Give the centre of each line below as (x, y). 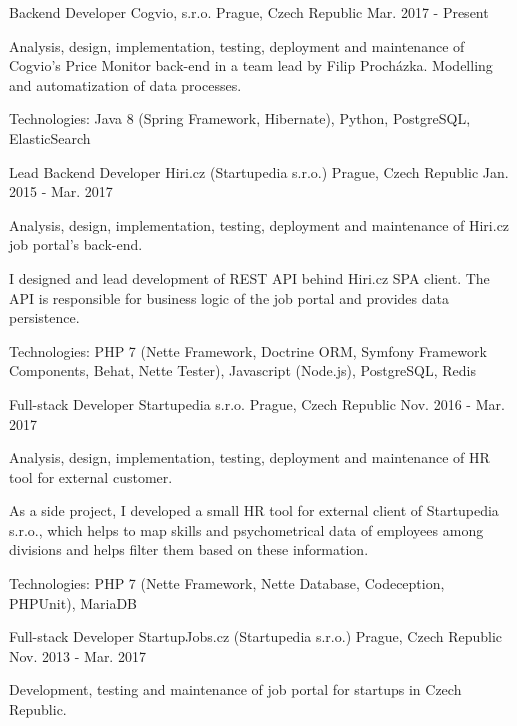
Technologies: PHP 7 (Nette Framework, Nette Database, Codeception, (227, 583)
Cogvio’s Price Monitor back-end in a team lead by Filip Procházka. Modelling (251, 65)
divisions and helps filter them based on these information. (189, 549)
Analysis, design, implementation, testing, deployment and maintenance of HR (249, 457)
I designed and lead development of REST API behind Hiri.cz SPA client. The (249, 277)
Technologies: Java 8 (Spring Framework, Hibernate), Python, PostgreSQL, (240, 118)
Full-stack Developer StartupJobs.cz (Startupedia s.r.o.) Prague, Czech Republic (256, 636)
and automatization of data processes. (125, 84)
